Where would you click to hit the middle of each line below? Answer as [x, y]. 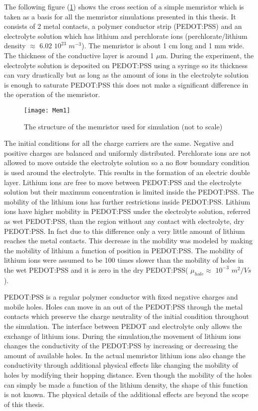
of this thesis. [24, 404]
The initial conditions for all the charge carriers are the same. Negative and [119, 143]
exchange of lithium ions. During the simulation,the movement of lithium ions [123, 336]
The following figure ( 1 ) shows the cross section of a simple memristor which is [124, 6]
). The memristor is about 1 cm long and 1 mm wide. [163, 46]
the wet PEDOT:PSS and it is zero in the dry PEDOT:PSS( [96, 269]
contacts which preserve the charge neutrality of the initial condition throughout [127, 316]
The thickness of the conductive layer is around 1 [79, 55]
